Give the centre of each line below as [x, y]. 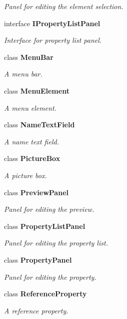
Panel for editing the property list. [56, 243]
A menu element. [30, 107]
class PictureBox [32, 158]
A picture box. [25, 175]
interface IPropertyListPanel [52, 23]
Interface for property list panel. [53, 40]
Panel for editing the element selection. [64, 6]
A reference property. [36, 310]
